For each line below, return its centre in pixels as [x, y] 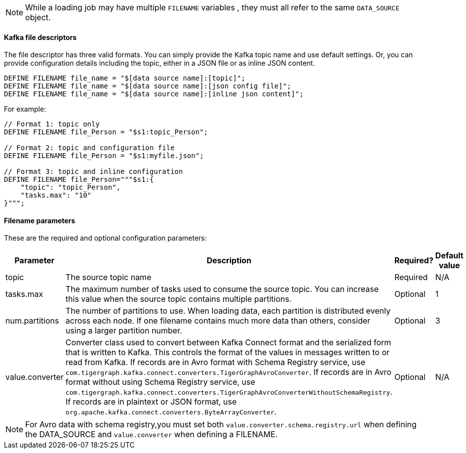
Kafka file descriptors [40, 37]
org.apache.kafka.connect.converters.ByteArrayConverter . [171, 412]
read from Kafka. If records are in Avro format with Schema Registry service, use [215, 362]
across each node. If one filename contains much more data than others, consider [218, 321]
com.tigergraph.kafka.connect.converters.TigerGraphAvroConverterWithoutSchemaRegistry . [229, 392]
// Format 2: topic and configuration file [89, 148]
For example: [25, 109]
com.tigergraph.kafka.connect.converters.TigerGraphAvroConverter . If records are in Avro [228, 372]
